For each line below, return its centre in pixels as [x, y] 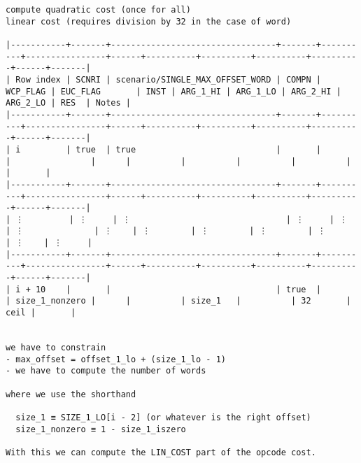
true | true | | [199, 149]
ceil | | [41, 313]
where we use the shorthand [71, 394]
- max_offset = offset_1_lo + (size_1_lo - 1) [116, 359]
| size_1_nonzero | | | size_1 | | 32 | [178, 301]
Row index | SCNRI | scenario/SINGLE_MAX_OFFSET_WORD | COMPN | [169, 79]
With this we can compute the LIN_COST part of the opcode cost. [161, 452]
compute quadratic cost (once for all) [98, 10]
